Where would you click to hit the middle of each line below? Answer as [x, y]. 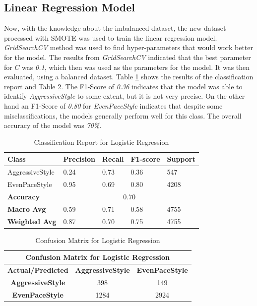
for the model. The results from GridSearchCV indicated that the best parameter [128, 57]
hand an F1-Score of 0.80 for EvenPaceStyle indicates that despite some [113, 105]
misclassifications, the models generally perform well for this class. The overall [123, 115]
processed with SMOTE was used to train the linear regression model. [111, 37]
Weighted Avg [32, 221]
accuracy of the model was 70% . [53, 125]
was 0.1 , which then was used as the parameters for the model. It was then [136, 67]
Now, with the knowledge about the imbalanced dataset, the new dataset [115, 28]
